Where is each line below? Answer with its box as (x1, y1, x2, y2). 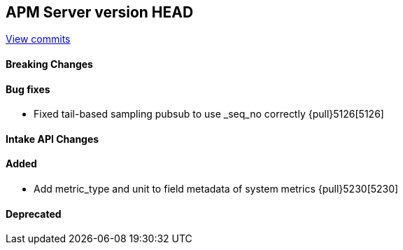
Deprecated (6, 207, 62, 220)
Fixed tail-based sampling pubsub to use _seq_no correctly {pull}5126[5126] (34, 108, 384, 120)
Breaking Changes (6, 58, 93, 71)
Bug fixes (6, 83, 50, 95)
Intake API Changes (6, 132, 99, 145)
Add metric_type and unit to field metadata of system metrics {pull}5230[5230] (34, 183, 399, 195)
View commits (6, 33, 71, 46)
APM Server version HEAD (6, 4, 194, 21)
